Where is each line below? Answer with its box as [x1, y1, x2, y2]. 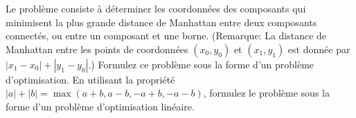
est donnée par [287, 41, 350, 56]
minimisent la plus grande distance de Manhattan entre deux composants [6, 14, 317, 29]
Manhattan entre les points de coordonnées [6, 41, 188, 56]
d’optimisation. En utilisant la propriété [6, 72, 175, 86]
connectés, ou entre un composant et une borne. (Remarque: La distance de [6, 28, 327, 43]
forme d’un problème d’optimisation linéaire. [6, 99, 195, 113]
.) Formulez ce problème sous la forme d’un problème [88, 57, 314, 71]
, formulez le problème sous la [203, 86, 330, 100]
